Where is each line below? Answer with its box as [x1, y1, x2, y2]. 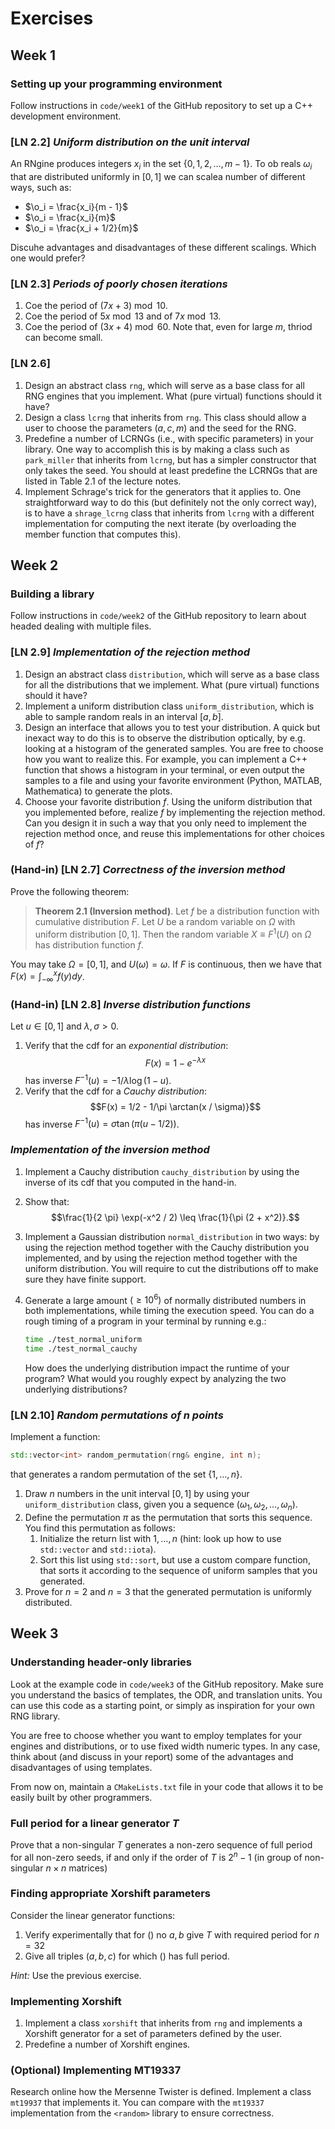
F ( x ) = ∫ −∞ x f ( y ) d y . [10, 968, 85, 984]
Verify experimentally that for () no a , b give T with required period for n [24, 1928, 320, 1941]
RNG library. [10, 1710, 61, 1722]
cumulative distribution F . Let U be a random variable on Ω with [34, 915, 296, 927]
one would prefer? [10, 252, 86, 264]
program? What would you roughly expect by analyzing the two [24, 1372, 287, 1384]
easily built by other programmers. [10, 1791, 153, 1803]
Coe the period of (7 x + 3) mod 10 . [24, 300, 168, 312]
